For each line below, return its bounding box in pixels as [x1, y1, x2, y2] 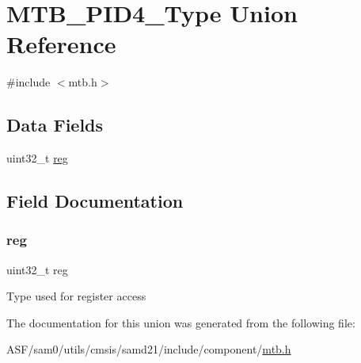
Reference [6, 28, 116, 60]
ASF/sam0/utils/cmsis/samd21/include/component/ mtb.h [6, 341, 291, 357]
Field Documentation [6, 189, 184, 213]
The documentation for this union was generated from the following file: [6, 314, 355, 331]
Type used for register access [6, 288, 146, 304]
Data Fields [6, 113, 104, 137]
